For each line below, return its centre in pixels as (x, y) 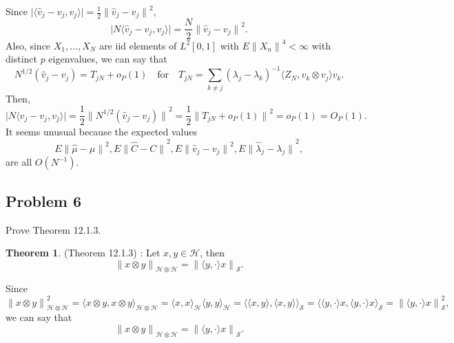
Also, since (28, 45)
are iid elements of (138, 45)
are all (19, 162)
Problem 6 (43, 200)
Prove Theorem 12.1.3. (53, 229)
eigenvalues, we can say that (108, 59)
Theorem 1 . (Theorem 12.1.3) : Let (83, 253)
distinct (21, 59)
